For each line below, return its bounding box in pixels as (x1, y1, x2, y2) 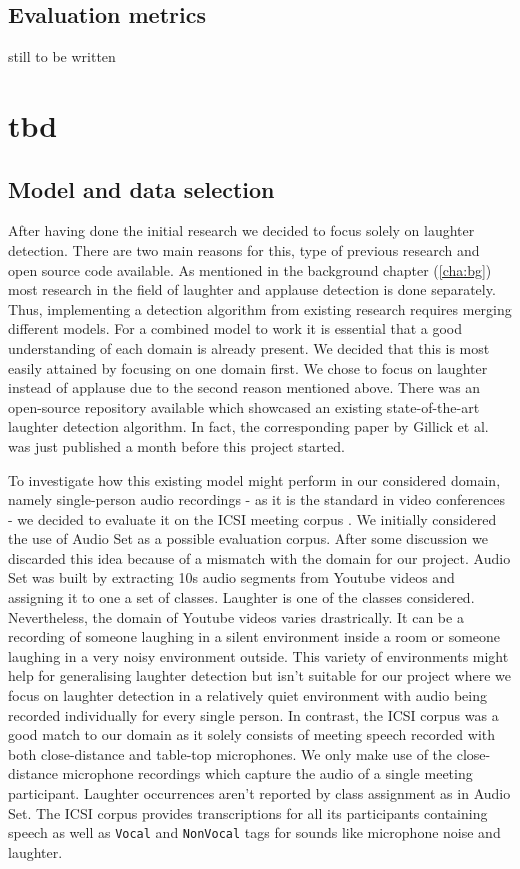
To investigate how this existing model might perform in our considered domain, (8, 469, 501, 490)
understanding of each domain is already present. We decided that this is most (8, 337, 490, 358)
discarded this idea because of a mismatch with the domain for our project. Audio (8, 547, 511, 568)
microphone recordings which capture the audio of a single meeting (62, 763, 473, 784)
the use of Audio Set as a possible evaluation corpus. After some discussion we (8, 528, 488, 549)
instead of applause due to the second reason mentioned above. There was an (8, 377, 481, 398)
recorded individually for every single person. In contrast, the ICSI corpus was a (8, 704, 499, 725)
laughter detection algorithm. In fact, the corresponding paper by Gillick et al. (8, 416, 489, 437)
